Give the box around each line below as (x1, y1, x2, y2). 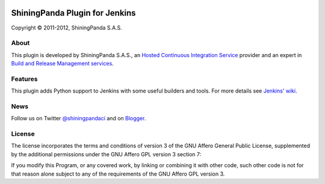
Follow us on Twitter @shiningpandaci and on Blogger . (11, 115, 146, 122)
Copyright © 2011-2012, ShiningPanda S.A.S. (11, 24, 123, 31)
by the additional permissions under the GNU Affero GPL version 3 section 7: (11, 150, 202, 158)
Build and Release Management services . (11, 60, 114, 67)
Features (11, 75, 38, 83)
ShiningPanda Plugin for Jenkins (11, 8, 136, 18)
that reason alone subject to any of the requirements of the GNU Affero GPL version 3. (11, 170, 225, 177)
